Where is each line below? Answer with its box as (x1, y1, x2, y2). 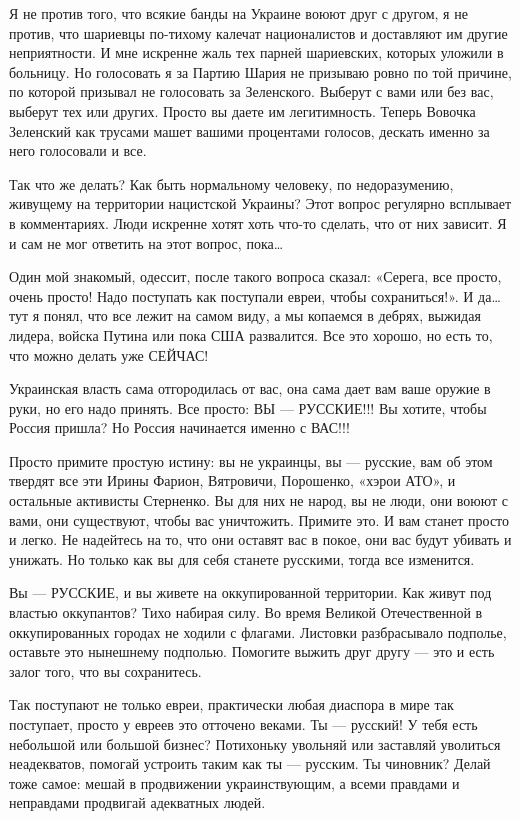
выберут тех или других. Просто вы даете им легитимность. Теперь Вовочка (9, 100, 476, 121)
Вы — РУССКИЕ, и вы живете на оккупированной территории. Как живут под (9, 582, 492, 603)
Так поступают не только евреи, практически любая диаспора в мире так (9, 694, 454, 715)
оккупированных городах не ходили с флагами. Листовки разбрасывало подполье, (9, 621, 507, 642)
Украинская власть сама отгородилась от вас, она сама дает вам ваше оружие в (9, 378, 491, 399)
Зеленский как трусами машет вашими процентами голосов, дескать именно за (9, 120, 490, 141)
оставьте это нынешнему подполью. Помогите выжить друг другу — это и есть (9, 641, 495, 662)
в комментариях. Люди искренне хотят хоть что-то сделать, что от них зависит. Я (9, 212, 507, 233)
